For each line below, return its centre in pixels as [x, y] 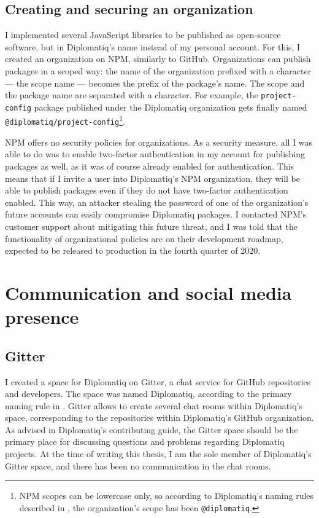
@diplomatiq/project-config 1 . [65, 120]
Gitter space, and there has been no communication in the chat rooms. [138, 465]
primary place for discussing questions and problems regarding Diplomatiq [145, 441]
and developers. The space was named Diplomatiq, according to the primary [148, 394]
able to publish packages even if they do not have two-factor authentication [147, 190]
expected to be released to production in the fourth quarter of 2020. [133, 250]
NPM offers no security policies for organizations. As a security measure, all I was [159, 142]
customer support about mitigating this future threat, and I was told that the [151, 226]
